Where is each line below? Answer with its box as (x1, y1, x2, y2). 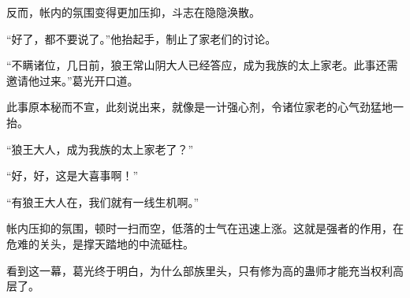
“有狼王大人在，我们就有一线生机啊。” (6, 193, 199, 210)
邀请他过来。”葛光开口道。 (6, 72, 139, 88)
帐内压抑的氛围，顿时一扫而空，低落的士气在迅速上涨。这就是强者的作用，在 (6, 220, 404, 237)
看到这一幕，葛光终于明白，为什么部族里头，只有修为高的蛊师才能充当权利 (6, 262, 393, 278)
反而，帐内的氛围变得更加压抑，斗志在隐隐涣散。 (6, 4, 260, 20)
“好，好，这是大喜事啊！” (6, 167, 139, 184)
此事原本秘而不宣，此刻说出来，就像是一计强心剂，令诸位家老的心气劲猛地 (6, 99, 393, 115)
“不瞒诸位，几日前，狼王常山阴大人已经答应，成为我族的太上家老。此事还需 (6, 57, 398, 73)
